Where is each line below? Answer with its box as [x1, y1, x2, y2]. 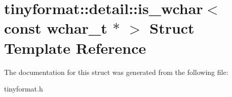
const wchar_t [4, 18, 107, 38]
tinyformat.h [4, 83, 43, 94]
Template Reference [4, 37, 146, 58]
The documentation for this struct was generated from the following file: [4, 66, 228, 77]
